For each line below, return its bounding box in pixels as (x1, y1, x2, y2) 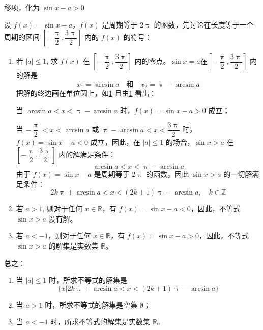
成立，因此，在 (90, 136, 140, 147)
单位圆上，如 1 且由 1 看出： (66, 88, 157, 98)
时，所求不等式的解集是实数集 (50, 316, 151, 327)
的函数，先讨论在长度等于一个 (154, 19, 254, 30)
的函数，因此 (145, 169, 189, 179)
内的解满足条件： (59, 149, 116, 160)
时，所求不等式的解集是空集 (45, 299, 138, 310)
